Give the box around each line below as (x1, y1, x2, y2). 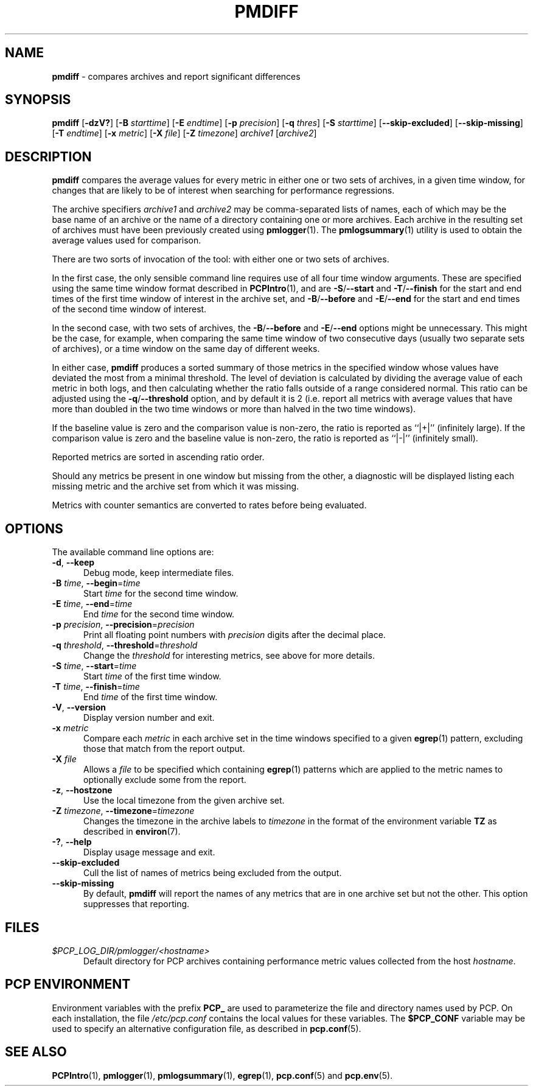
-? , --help (52, 837, 92, 847)
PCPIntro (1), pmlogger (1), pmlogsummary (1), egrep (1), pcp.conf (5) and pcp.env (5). (52, 1070, 393, 1081)
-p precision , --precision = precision (52, 619, 195, 630)
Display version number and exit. (83, 712, 215, 723)
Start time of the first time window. (83, 671, 221, 682)
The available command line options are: (52, 547, 214, 558)
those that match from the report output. (83, 743, 245, 754)
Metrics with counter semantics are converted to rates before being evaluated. (52, 500, 367, 511)
